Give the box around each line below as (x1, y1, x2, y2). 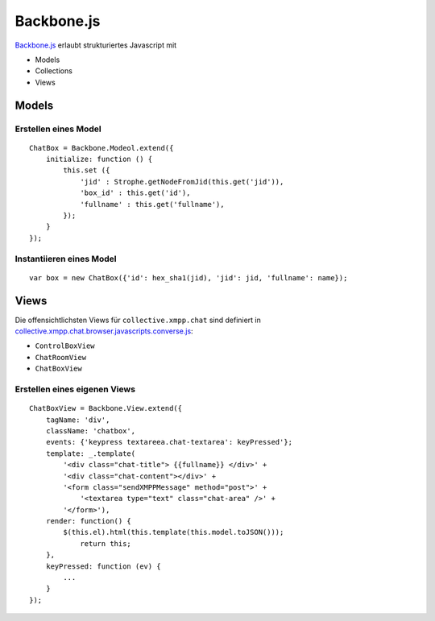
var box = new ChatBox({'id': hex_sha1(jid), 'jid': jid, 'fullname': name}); (29, 273, 348, 282)
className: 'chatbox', (45, 426, 136, 435)
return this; (80, 539, 132, 548)
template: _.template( (45, 449, 136, 458)
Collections (35, 66, 72, 76)
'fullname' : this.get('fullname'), (80, 200, 225, 209)
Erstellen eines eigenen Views (14, 383, 136, 395)
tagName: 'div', (45, 415, 110, 424)
